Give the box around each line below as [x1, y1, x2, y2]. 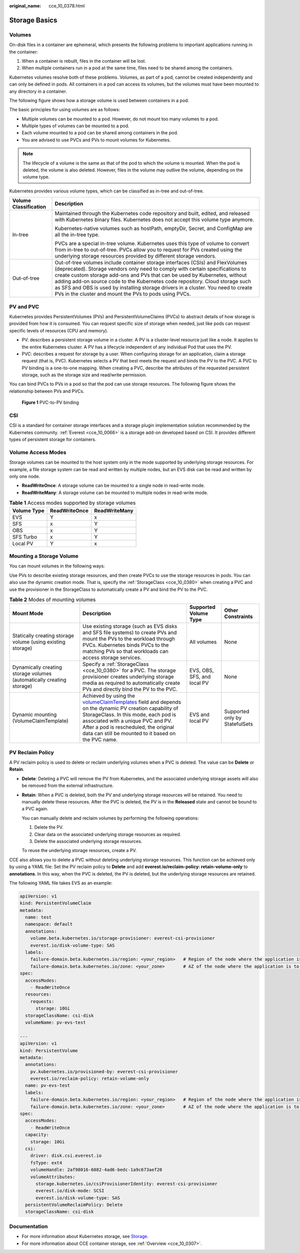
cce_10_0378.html [48, 3, 85, 9]
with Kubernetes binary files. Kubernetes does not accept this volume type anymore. [54, 216, 254, 223]
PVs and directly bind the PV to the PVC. [82, 686, 177, 693]
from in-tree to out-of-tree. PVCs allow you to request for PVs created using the [54, 246, 242, 253]
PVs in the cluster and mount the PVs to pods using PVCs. [54, 291, 191, 298]
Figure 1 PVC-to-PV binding [21, 399, 79, 405]
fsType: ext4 [30, 1160, 62, 1165]
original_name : [9, 3, 41, 9]
